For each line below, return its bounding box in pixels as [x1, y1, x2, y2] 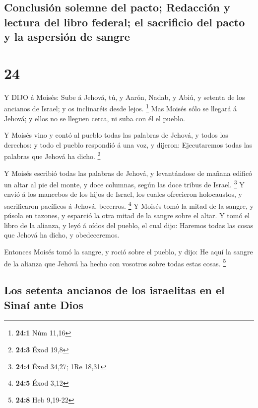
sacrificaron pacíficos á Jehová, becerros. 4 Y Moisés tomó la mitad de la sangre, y [4, 199, 254, 211]
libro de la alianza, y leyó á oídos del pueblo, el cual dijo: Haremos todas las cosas [4, 220, 254, 230]
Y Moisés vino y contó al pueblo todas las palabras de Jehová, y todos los [4, 130, 228, 140]
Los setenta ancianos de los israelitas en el [4, 282, 225, 298]
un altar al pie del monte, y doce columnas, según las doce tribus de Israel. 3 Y [4, 178, 245, 189]
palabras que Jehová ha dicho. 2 [4, 150, 101, 161]
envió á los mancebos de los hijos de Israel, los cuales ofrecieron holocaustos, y [4, 189, 242, 199]
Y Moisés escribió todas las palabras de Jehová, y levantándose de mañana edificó [4, 167, 253, 178]
